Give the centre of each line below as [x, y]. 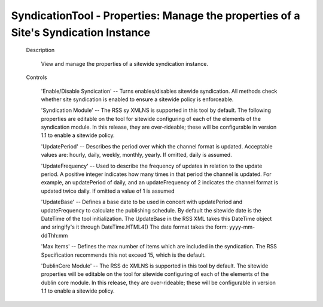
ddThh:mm [54, 235]
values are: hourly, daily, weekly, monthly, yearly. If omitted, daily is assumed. [137, 155]
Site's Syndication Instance [81, 32]
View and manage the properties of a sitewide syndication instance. [125, 63]
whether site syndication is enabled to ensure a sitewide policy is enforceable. [137, 99]
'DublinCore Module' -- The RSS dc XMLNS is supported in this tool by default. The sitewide [155, 266]
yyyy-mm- [242, 227]
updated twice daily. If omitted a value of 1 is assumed [108, 191]
